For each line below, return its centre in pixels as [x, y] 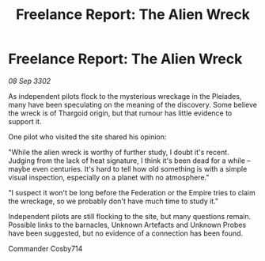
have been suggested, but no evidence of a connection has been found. [126, 233]
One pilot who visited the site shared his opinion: [87, 137]
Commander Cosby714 [45, 248]
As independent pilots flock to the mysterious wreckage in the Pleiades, [125, 96]
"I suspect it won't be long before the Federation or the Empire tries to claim [132, 192]
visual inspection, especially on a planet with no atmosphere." [109, 177]
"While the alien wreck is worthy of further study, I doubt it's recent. [119, 152]
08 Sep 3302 [30, 81]
